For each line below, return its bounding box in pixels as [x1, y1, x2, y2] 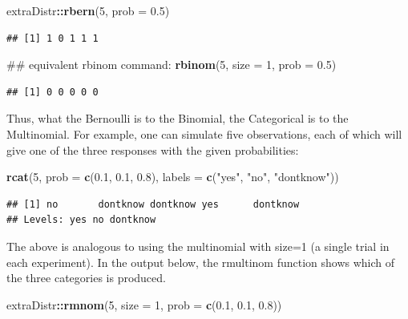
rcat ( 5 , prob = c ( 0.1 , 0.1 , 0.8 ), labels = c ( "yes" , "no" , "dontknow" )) [6, 168, 339, 185]
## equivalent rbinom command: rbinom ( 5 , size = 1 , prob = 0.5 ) [6, 56, 337, 73]
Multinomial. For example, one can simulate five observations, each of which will [6, 125, 402, 142]
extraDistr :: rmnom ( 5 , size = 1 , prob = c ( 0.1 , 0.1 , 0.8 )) [6, 296, 282, 313]
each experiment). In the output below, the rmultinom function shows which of [6, 253, 395, 270]
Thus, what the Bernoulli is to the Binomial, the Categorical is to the [6, 110, 349, 127]
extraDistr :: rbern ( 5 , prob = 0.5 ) [6, 2, 170, 18]
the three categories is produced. [6, 269, 166, 286]
